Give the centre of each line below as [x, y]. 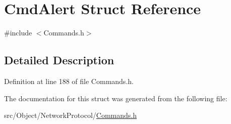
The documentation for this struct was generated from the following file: [116, 98]
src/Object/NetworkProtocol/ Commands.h [70, 115]
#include [18, 33]
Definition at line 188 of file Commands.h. [69, 81]
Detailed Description [59, 60]
